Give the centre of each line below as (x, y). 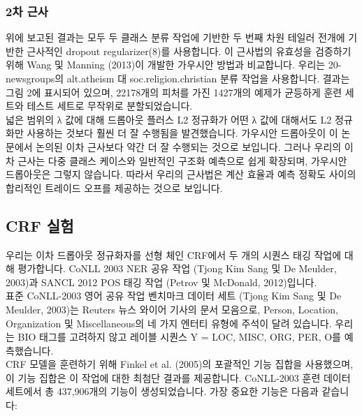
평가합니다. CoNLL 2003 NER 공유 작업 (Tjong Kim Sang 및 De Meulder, (177, 268)
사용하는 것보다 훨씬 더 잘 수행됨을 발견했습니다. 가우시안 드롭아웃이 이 (182, 133)
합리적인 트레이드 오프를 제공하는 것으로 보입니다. (114, 187)
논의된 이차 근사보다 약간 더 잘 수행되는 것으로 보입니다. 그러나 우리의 (189, 146)
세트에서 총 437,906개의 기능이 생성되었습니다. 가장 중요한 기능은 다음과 (162, 391)
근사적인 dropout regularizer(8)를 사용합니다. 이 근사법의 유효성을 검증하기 (189, 51)
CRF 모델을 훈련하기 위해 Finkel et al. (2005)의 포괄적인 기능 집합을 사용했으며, (180, 364)
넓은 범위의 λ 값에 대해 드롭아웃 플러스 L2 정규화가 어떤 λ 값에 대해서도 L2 (169, 119)
